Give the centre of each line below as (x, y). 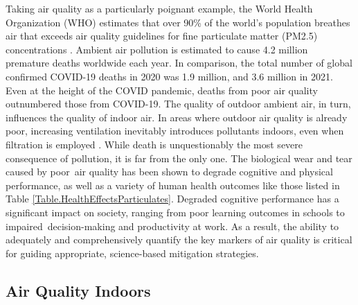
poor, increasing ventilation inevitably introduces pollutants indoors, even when (175, 131)
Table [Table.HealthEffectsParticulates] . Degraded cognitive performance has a (172, 199)
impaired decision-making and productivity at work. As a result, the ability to (172, 226)
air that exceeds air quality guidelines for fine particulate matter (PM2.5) (162, 36)
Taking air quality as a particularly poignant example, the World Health (159, 8)
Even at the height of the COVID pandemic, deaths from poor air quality (162, 90)
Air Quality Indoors (78, 290)
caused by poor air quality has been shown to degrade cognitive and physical (169, 172)
